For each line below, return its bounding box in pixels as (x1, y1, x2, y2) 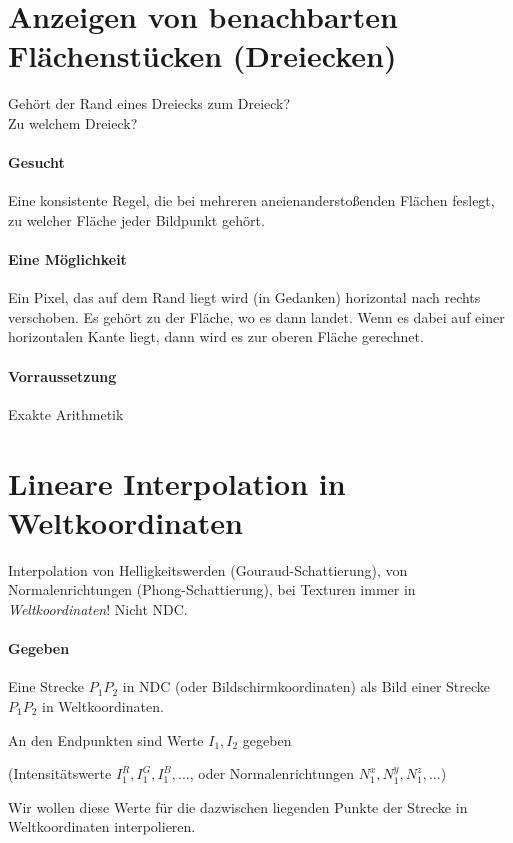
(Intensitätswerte (8, 763, 112, 784)
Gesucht (8, 152, 65, 173)
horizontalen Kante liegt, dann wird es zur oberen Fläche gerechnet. (8, 326, 424, 347)
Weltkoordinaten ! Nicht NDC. (8, 598, 188, 619)
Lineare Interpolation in (8, 462, 346, 503)
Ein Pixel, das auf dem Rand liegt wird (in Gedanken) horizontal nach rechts (8, 287, 481, 308)
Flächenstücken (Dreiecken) (8, 35, 397, 76)
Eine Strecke (8, 676, 85, 697)
